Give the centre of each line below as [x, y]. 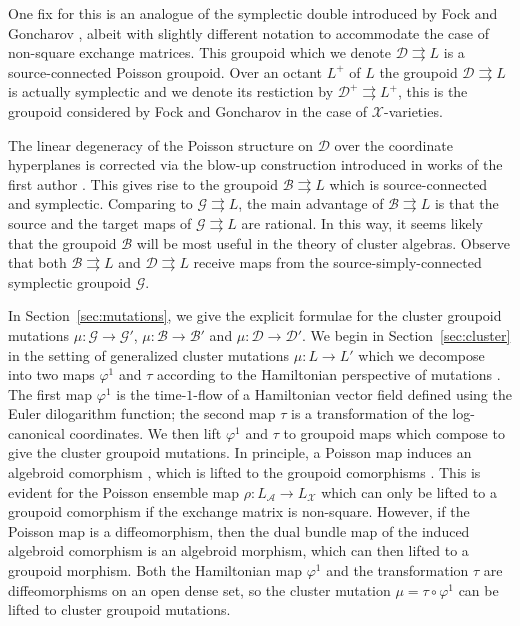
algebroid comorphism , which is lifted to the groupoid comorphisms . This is [244, 472]
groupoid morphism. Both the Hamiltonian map [155, 570]
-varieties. [413, 110]
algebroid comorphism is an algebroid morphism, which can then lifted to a [238, 550]
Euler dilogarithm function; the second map [142, 413]
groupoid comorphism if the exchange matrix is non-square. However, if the [239, 511]
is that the [466, 203]
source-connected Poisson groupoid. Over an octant [165, 71]
